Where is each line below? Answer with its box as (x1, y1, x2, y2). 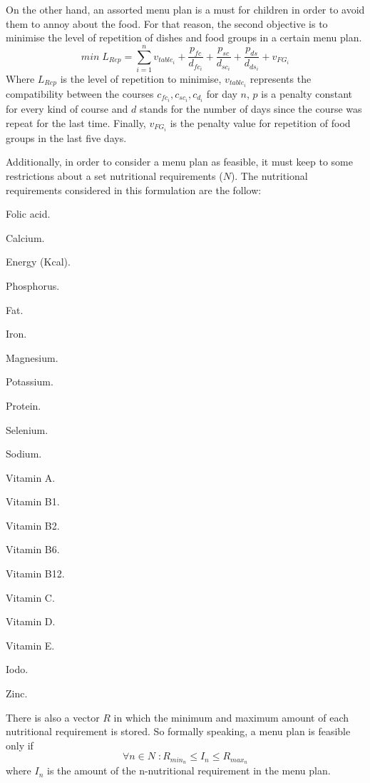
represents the (250, 71, 312, 86)
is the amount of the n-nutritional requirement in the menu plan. (46, 763, 331, 778)
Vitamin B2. (6, 517, 60, 532)
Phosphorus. (6, 278, 60, 293)
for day (206, 86, 237, 101)
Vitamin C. (6, 590, 55, 605)
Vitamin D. (6, 614, 56, 629)
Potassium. (6, 374, 53, 389)
